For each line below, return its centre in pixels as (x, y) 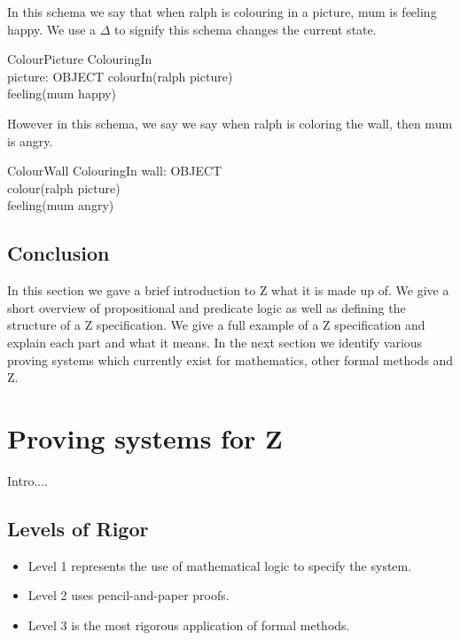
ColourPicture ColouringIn (80, 59)
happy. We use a (52, 29)
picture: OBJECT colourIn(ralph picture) (120, 76)
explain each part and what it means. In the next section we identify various (215, 342)
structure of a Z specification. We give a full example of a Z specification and (216, 325)
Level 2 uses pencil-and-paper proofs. (129, 595)
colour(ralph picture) (64, 187)
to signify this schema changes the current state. (246, 29)
